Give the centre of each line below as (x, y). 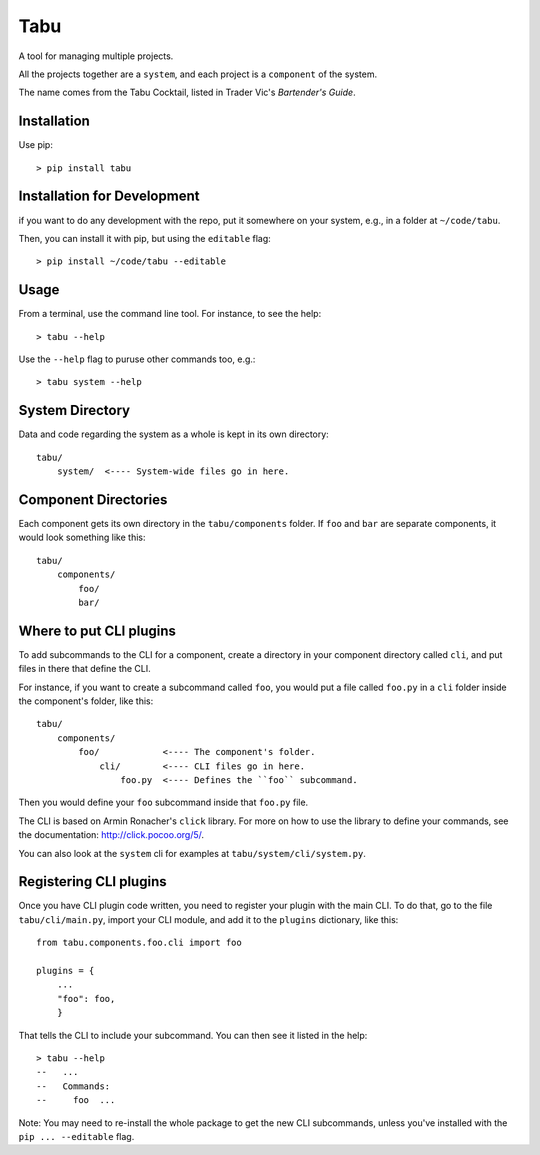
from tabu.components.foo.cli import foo (139, 943)
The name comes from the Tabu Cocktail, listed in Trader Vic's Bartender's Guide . (187, 92)
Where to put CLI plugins (97, 630)
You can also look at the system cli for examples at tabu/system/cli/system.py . (192, 853)
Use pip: (36, 145)
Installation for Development (109, 196)
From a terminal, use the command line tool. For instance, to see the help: (170, 314)
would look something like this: (82, 537)
